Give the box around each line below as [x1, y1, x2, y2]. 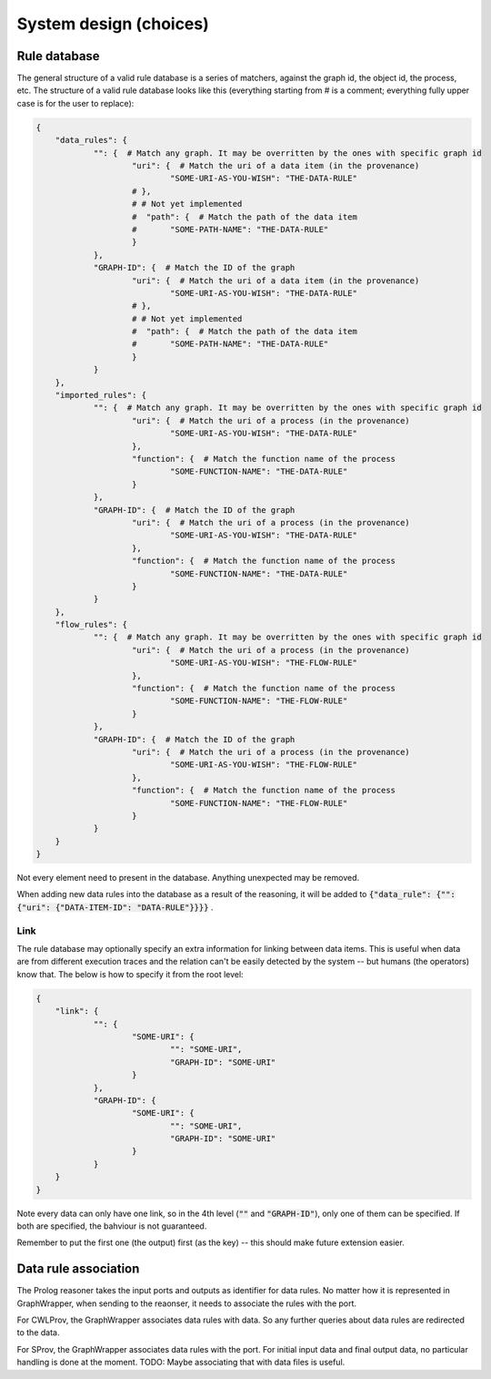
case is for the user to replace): [16, 97, 135, 108]
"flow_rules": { [55, 619, 127, 630]
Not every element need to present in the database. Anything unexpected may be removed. [16, 873, 359, 884]
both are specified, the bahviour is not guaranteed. [16, 1221, 207, 1231]
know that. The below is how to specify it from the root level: [16, 968, 245, 979]
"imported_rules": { [55, 390, 147, 401]
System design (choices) [16, 14, 209, 34]
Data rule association [16, 1262, 140, 1277]
